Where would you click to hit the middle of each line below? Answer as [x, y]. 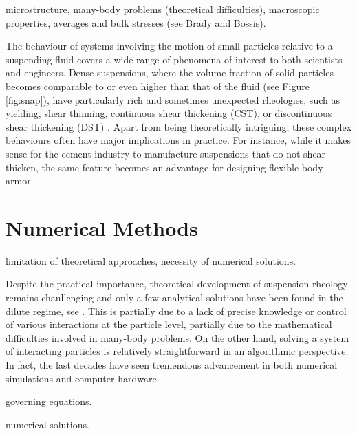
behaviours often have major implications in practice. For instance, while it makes [178, 140]
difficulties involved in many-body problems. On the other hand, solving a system [177, 337]
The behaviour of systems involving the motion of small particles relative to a [169, 46]
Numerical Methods [102, 227]
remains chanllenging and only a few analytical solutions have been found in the [174, 297]
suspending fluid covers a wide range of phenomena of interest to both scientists [174, 59]
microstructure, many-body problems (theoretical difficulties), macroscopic [163, 9]
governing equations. [49, 401]
